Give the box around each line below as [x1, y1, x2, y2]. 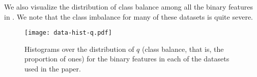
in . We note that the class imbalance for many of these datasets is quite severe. [4, 11, 253, 22]
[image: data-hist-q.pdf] [24, 29, 112, 37]
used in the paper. [24, 63, 81, 74]
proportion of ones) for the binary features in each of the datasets [24, 53, 230, 64]
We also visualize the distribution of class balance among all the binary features [4, 2, 253, 12]
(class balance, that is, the [142, 43, 224, 54]
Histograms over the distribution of [24, 43, 134, 54]
